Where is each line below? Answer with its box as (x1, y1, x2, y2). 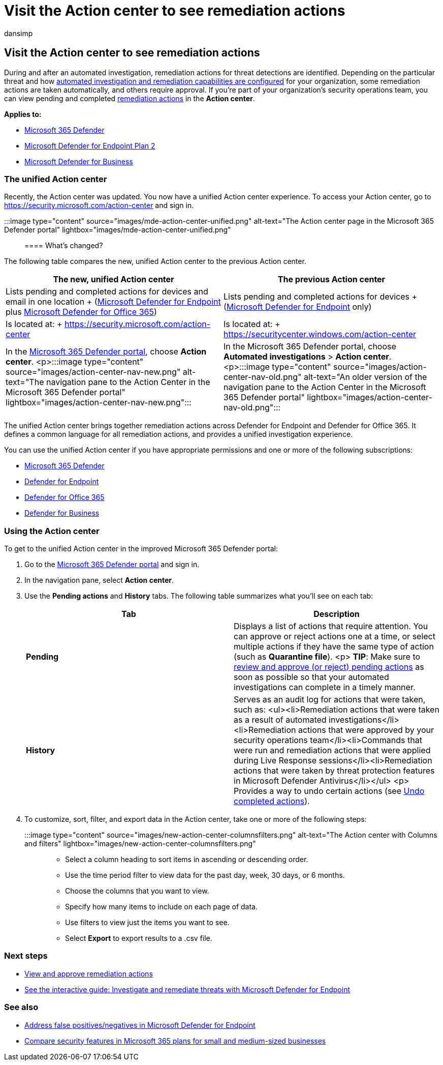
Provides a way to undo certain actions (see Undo (234, 786, 425, 796)
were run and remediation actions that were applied (234, 745, 431, 756)
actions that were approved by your (298, 725, 434, 735)
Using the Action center (4, 525, 100, 536)
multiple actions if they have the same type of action (234, 641, 434, 652)
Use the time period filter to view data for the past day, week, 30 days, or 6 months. (65, 871, 345, 880)
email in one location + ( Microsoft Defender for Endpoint (6, 297, 221, 307)
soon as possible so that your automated (234, 672, 389, 683)
